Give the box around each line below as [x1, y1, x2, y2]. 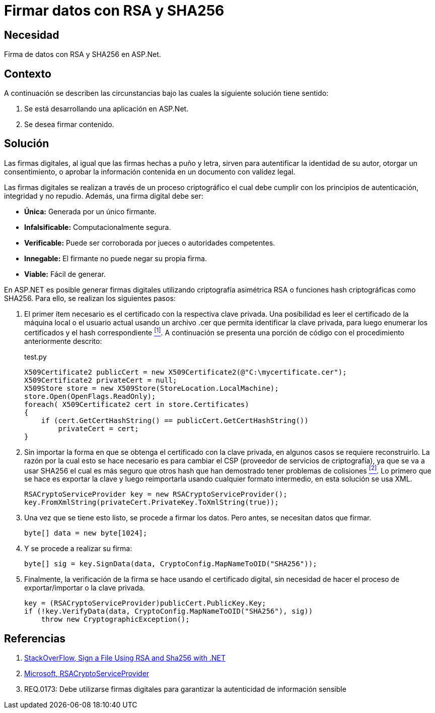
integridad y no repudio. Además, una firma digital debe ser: [4, 191, 203, 200]
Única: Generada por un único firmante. [24, 207, 157, 216]
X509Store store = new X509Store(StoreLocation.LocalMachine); [24, 384, 279, 392]
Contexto [4, 67, 51, 80]
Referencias [4, 632, 66, 645]
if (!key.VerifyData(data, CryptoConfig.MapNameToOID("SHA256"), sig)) [24, 607, 313, 616]
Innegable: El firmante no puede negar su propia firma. [24, 254, 207, 263]
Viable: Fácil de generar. [24, 269, 106, 278]
